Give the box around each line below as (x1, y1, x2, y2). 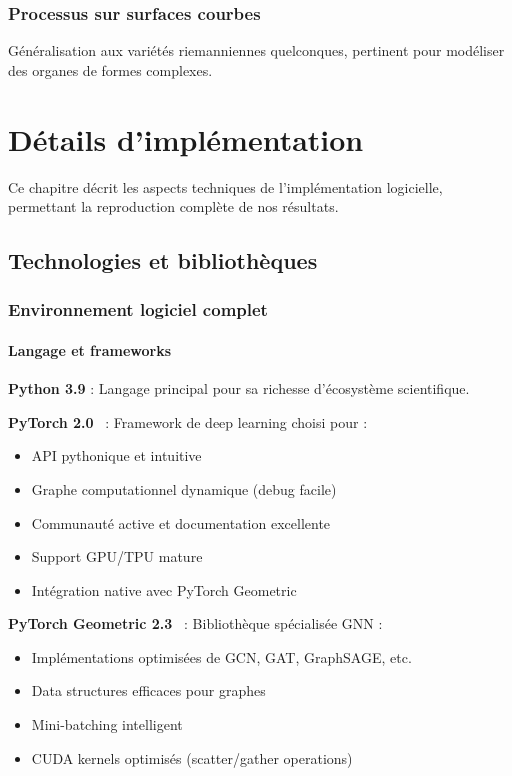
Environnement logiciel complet (8, 297, 268, 322)
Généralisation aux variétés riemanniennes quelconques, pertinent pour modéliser (8, 40, 505, 61)
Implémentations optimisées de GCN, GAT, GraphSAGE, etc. (31, 646, 412, 667)
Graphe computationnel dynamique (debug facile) (31, 478, 337, 499)
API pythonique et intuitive (31, 445, 202, 466)
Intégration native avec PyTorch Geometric (31, 579, 297, 600)
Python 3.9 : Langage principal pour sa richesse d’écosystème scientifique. (8, 378, 470, 399)
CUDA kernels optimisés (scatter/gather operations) (31, 747, 353, 768)
